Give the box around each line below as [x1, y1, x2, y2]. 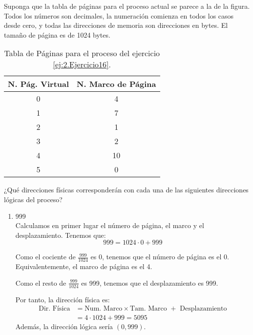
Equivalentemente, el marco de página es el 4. [15, 261, 152, 272]
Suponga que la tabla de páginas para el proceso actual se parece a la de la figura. [4, 1, 250, 11]
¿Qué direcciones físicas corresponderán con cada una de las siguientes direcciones [4, 185, 249, 195]
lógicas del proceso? [4, 194, 63, 204]
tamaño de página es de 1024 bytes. [4, 29, 110, 40]
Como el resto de [15, 277, 66, 288]
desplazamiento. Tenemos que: [15, 230, 106, 240]
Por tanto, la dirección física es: [15, 294, 110, 304]
